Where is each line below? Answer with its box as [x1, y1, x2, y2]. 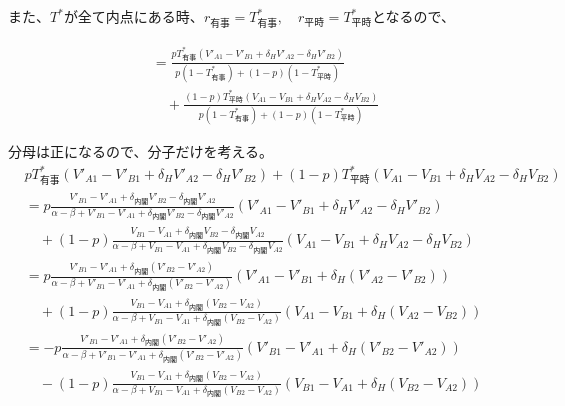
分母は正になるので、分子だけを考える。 [8, 140, 274, 161]
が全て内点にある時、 [63, 6, 204, 26]
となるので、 [371, 6, 455, 26]
